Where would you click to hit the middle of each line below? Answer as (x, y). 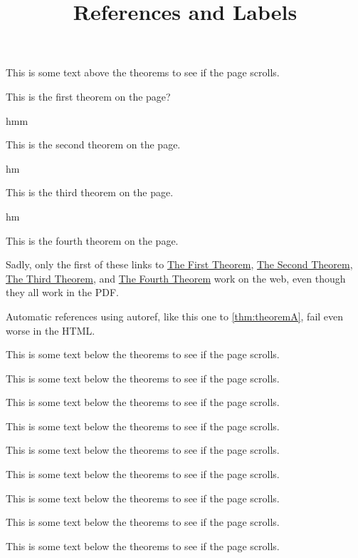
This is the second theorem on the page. (93, 144)
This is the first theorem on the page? (88, 96)
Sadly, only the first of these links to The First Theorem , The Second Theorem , (179, 264)
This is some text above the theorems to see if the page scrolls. (143, 72)
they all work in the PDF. (62, 292)
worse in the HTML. (51, 330)
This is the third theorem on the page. (90, 192)
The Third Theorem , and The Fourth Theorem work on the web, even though (176, 278)
